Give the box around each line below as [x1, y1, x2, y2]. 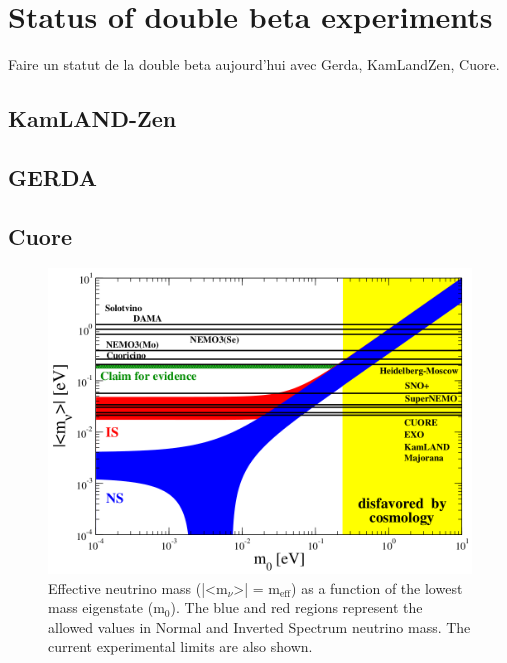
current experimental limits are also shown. [48, 636, 313, 657]
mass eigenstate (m [48, 597, 165, 618]
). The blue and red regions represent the [170, 597, 423, 618]
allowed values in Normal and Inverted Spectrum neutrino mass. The [48, 616, 471, 637]
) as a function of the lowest [291, 577, 463, 598]
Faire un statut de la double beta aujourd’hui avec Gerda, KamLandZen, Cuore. [8, 54, 500, 75]
